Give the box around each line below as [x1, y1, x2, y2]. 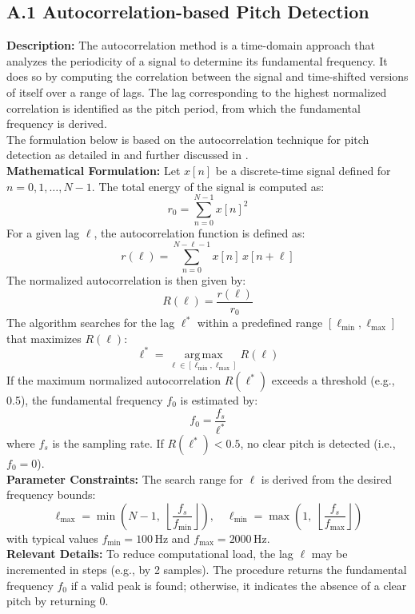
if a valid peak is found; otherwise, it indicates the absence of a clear [70, 576, 407, 593]
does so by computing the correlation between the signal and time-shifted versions [6, 68, 409, 85]
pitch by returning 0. [6, 592, 109, 609]
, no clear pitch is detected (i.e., [240, 435, 396, 451]
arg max [184, 349, 223, 361]
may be [311, 545, 348, 562]
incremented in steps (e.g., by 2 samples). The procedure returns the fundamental [6, 560, 407, 577]
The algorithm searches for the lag [6, 314, 175, 331]
